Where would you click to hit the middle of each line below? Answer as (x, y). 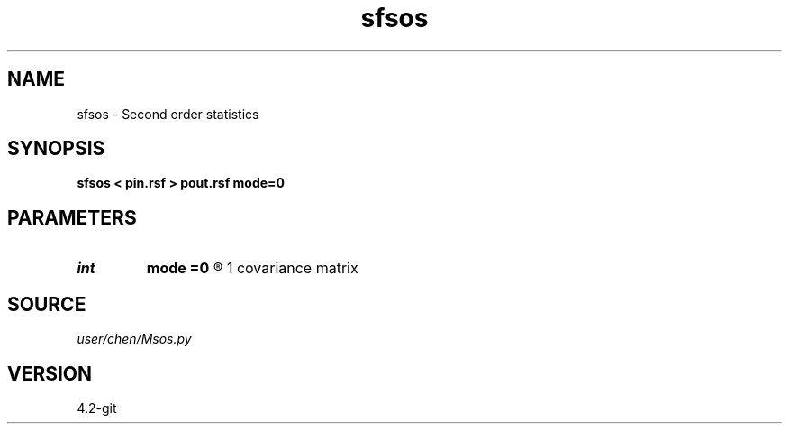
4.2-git (97, 408)
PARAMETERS (72, 217)
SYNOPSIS (56, 149)
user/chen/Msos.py (134, 339)
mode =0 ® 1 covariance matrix (252, 268)
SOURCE (47, 304)
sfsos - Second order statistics (168, 114)
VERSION (50, 373)
